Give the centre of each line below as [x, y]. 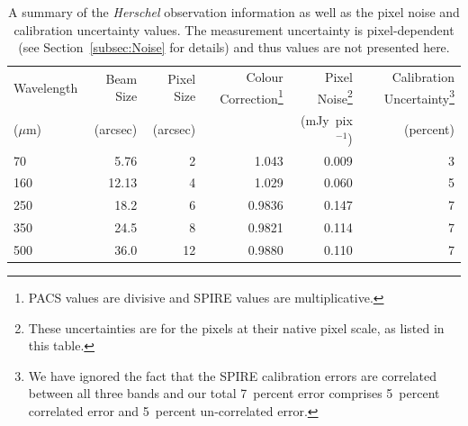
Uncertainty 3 [419, 96]
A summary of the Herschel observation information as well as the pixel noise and [234, 12]
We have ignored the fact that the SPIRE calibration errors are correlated [233, 375]
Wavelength [46, 87]
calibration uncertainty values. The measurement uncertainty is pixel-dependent [234, 29]
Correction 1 [252, 96]
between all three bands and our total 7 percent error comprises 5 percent [234, 393]
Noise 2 [335, 96]
